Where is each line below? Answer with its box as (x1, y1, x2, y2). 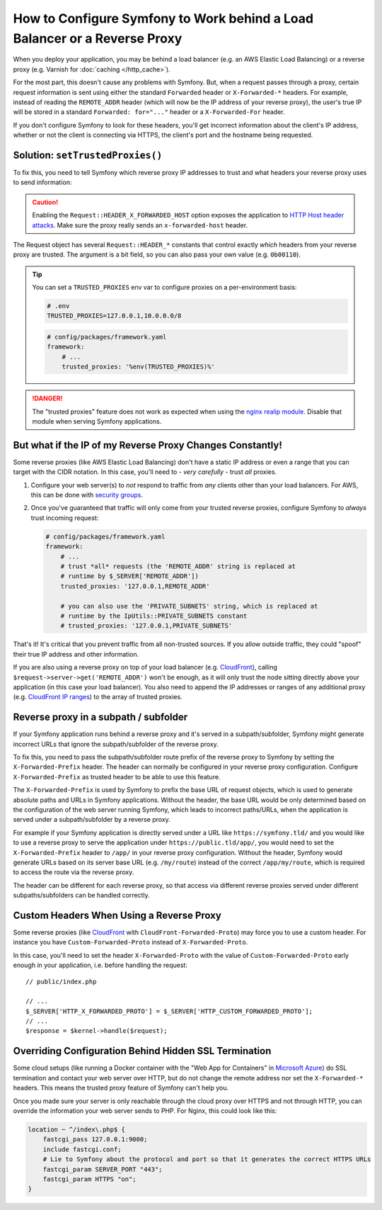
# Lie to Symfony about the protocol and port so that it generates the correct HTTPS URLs (42, 1155, 371, 1163)
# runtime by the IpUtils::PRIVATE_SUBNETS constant (60, 611, 248, 620)
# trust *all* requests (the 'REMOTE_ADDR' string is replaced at (60, 562, 296, 570)
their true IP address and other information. (13, 650, 139, 658)
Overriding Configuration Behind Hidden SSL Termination (13, 1045, 272, 1057)
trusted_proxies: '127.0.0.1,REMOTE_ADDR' (60, 582, 210, 590)
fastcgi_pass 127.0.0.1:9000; (42, 1136, 148, 1143)
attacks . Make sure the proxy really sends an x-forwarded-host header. (32, 220, 248, 230)
